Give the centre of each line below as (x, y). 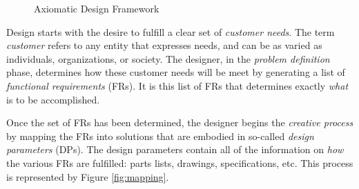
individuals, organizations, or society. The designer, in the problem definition (168, 58)
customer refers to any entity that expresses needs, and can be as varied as (164, 45)
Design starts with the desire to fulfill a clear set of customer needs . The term (171, 31)
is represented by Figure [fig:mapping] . (88, 176)
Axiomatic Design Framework (97, 8)
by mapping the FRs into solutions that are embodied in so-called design (160, 136)
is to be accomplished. (53, 99)
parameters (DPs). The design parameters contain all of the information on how (175, 149)
